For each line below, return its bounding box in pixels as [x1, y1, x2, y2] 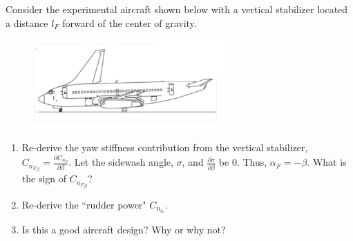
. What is [307, 155, 347, 169]
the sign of [21, 171, 67, 186]
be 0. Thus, [218, 155, 267, 169]
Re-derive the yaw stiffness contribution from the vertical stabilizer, [21, 140, 308, 155]
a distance [6, 15, 48, 30]
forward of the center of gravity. [62, 15, 197, 30]
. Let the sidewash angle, [68, 155, 173, 169]
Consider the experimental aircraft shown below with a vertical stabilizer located [6, 2, 348, 16]
